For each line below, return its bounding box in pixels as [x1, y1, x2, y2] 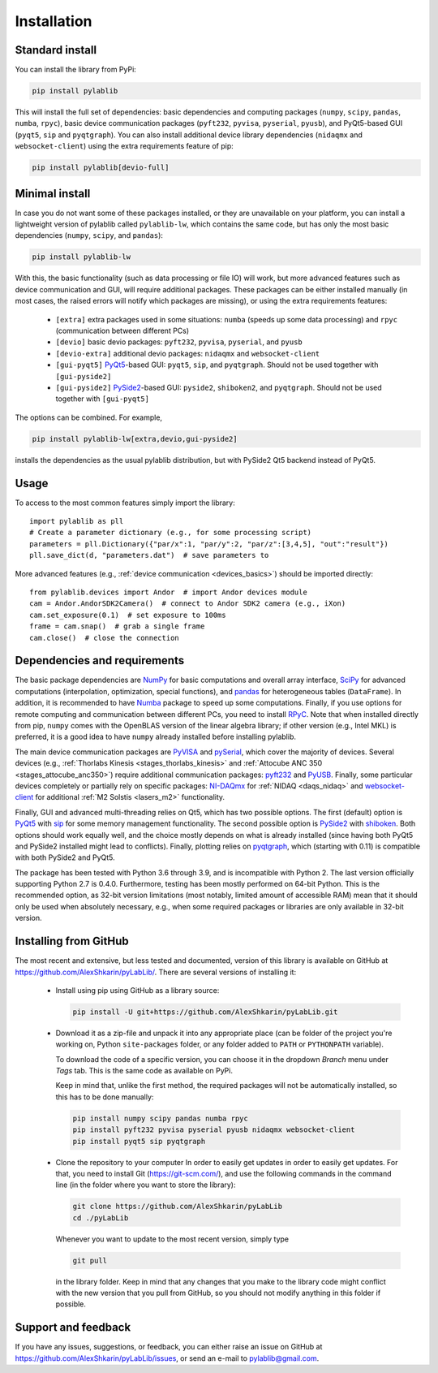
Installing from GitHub [15, 935, 129, 948]
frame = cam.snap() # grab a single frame [29, 622, 205, 631]
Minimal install [15, 187, 91, 201]
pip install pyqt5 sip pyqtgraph [72, 1137, 206, 1146]
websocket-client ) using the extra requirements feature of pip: [15, 141, 234, 151]
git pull [72, 1255, 108, 1265]
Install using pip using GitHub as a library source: [55, 985, 220, 995]
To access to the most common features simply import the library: [15, 498, 235, 507]
